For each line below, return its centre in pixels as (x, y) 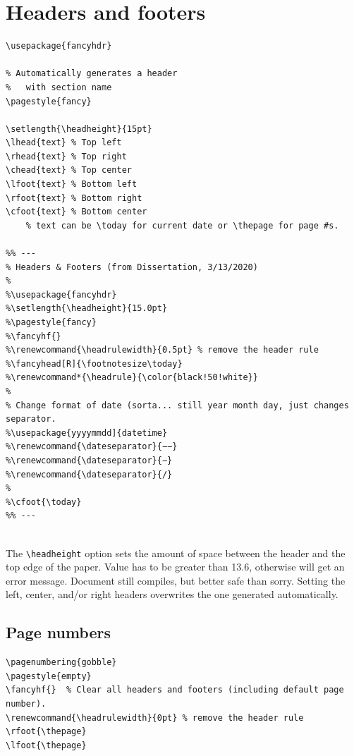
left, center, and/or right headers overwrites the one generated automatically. (172, 594)
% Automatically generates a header (92, 74)
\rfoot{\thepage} (46, 732)
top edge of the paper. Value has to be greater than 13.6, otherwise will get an (175, 567)
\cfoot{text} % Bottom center (77, 212)
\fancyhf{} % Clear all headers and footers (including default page (175, 690)
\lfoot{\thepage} (46, 745)
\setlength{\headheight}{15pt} (79, 129)
